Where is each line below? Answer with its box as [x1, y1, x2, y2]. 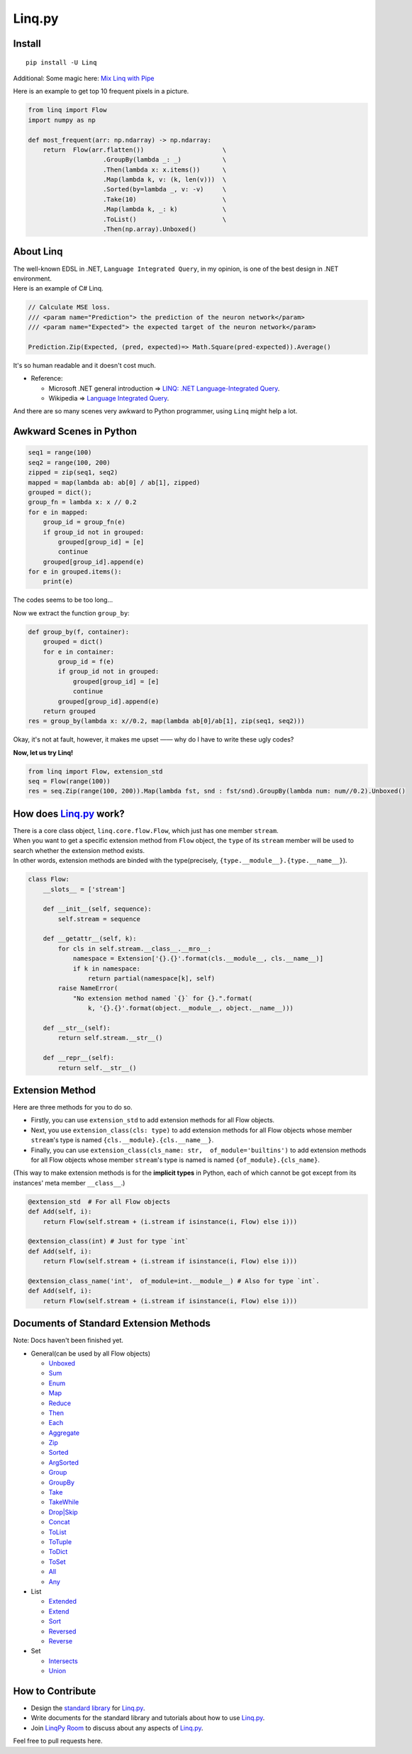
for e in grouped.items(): [28, 568, 122, 576]
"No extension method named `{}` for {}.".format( [72, 994, 253, 1002]
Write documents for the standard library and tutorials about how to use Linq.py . [30, 1714, 265, 1722]
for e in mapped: [28, 508, 89, 516]
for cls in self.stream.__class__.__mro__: [57, 944, 212, 953]
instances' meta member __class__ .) [13, 1178, 126, 1187]
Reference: [30, 374, 63, 383]
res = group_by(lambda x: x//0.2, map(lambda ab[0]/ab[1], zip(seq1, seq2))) [28, 717, 305, 725]
